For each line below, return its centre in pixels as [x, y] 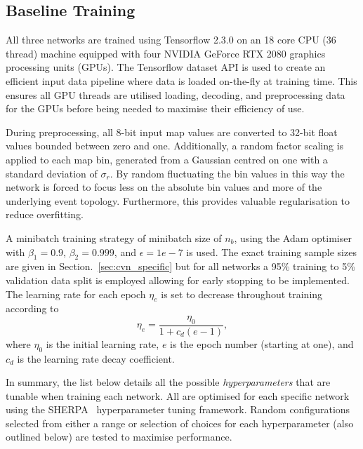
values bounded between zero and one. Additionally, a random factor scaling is [175, 146]
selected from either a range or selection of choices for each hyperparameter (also [180, 423]
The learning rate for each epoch [76, 294]
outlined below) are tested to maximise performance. [119, 437]
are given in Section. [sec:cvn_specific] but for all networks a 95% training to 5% [180, 266]
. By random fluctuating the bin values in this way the [227, 173]
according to [32, 308]
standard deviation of [52, 173]
